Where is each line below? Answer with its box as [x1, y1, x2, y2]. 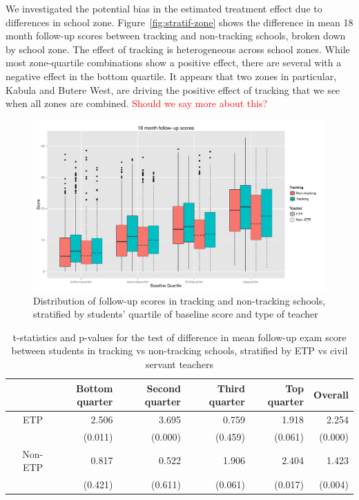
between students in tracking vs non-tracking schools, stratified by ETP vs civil [11, 343, 348, 358]
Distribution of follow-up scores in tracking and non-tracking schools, [33, 293, 326, 307]
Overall [313, 387, 349, 402]
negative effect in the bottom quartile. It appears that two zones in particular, [6, 68, 337, 83]
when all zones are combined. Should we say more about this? [6, 96, 268, 110]
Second [146, 381, 181, 395]
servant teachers [146, 356, 213, 371]
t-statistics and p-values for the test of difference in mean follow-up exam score [12, 329, 347, 344]
